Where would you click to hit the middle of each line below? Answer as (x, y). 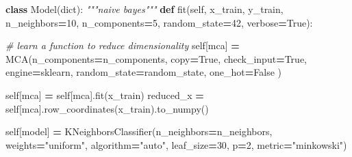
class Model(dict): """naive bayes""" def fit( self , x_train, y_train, (144, 9)
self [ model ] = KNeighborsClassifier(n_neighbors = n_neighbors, (139, 131)
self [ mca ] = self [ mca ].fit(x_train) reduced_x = (105, 95)
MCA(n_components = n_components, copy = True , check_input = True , (156, 58)
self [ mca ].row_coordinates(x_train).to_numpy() (107, 108)
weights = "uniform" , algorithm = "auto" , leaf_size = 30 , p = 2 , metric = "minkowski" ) (176, 144)
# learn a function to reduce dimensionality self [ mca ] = (123, 45)
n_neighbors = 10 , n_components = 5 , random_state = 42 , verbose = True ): (159, 22)
